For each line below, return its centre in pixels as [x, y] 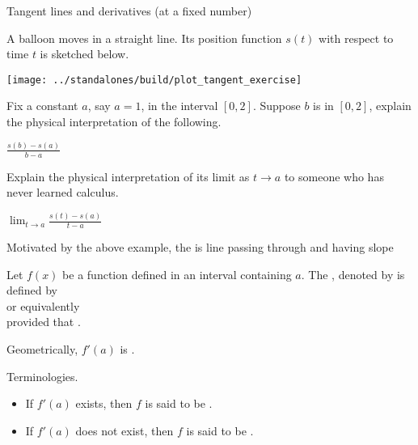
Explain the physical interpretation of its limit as [128, 176]
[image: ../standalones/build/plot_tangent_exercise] [154, 80]
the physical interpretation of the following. [114, 122]
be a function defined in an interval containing [177, 274]
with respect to [356, 38]
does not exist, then [125, 430]
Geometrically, [42, 349]
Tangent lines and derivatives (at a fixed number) [129, 11]
